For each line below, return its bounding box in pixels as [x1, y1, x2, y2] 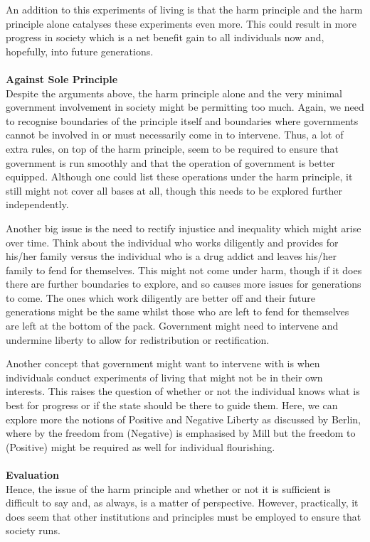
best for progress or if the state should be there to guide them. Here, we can [6, 398, 338, 413]
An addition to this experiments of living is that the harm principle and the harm [6, 2, 363, 16]
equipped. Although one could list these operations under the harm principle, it [6, 169, 353, 184]
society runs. [6, 523, 60, 538]
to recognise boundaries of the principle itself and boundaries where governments [6, 113, 359, 128]
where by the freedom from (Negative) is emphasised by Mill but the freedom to [6, 426, 356, 440]
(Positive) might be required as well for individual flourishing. [6, 439, 275, 454]
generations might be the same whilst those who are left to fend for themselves [6, 304, 349, 319]
